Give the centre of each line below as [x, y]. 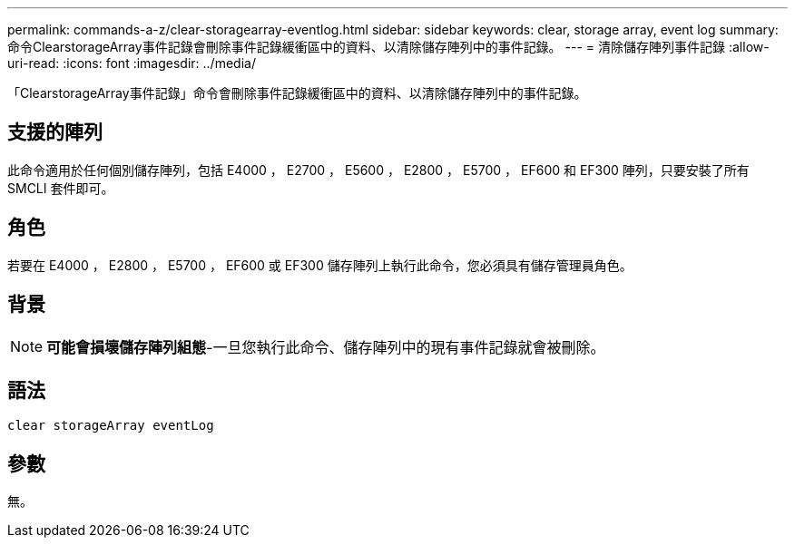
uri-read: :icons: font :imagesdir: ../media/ [132, 63]
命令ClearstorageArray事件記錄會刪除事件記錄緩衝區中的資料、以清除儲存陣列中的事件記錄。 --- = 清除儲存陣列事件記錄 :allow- [388, 47]
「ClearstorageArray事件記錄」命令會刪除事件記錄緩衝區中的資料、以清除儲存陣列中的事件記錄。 [297, 93]
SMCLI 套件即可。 [61, 188]
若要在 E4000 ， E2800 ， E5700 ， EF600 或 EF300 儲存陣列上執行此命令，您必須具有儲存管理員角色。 [320, 265]
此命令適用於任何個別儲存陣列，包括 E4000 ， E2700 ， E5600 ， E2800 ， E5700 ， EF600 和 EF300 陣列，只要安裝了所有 [378, 170]
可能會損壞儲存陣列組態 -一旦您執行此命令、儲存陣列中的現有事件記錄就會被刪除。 [326, 347]
